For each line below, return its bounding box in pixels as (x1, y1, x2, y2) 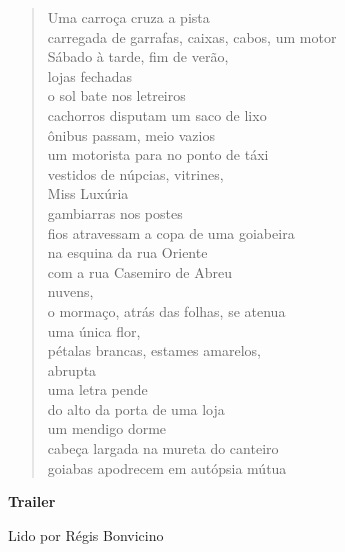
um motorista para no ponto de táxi (47, 144, 269, 165)
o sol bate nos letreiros (47, 85, 186, 106)
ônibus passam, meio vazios (47, 124, 215, 145)
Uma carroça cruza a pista (47, 7, 210, 27)
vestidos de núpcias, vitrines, (47, 163, 224, 184)
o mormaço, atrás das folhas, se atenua (47, 300, 286, 321)
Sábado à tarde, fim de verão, (47, 46, 229, 67)
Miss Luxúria (47, 183, 129, 204)
